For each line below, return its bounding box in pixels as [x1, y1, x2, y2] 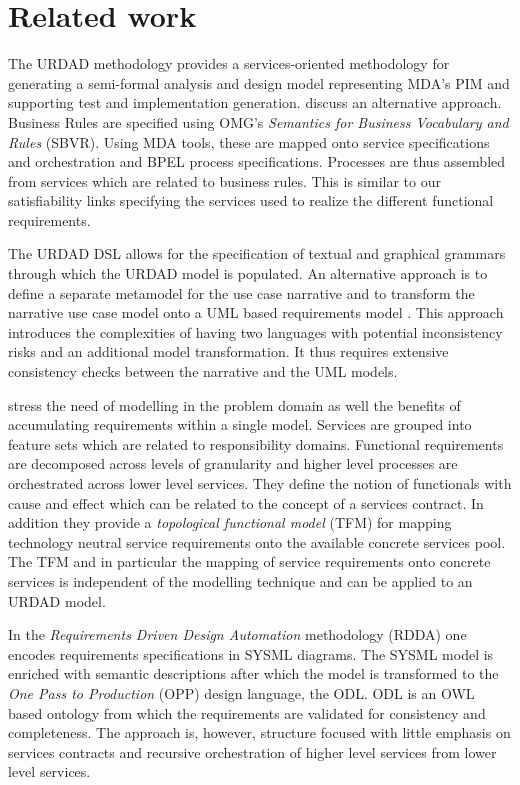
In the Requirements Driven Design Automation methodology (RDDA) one [8, 624, 467, 645]
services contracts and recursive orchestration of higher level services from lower [8, 741, 497, 762]
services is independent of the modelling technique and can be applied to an [8, 570, 473, 591]
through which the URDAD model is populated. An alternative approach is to [8, 263, 488, 284]
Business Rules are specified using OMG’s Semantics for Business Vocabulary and [8, 111, 509, 132]
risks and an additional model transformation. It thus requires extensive [8, 341, 449, 362]
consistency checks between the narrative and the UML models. [8, 361, 398, 382]
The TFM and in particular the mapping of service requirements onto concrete [8, 551, 491, 572]
